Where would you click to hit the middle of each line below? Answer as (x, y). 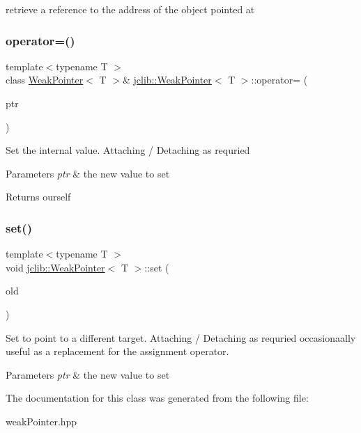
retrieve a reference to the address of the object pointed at (130, 9)
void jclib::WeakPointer (55, 267)
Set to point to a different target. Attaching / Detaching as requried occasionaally (181, 337)
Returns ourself (38, 197)
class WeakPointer (45, 80)
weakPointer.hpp (41, 421)
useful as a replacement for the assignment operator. (117, 351)
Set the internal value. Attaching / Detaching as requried (128, 150)
